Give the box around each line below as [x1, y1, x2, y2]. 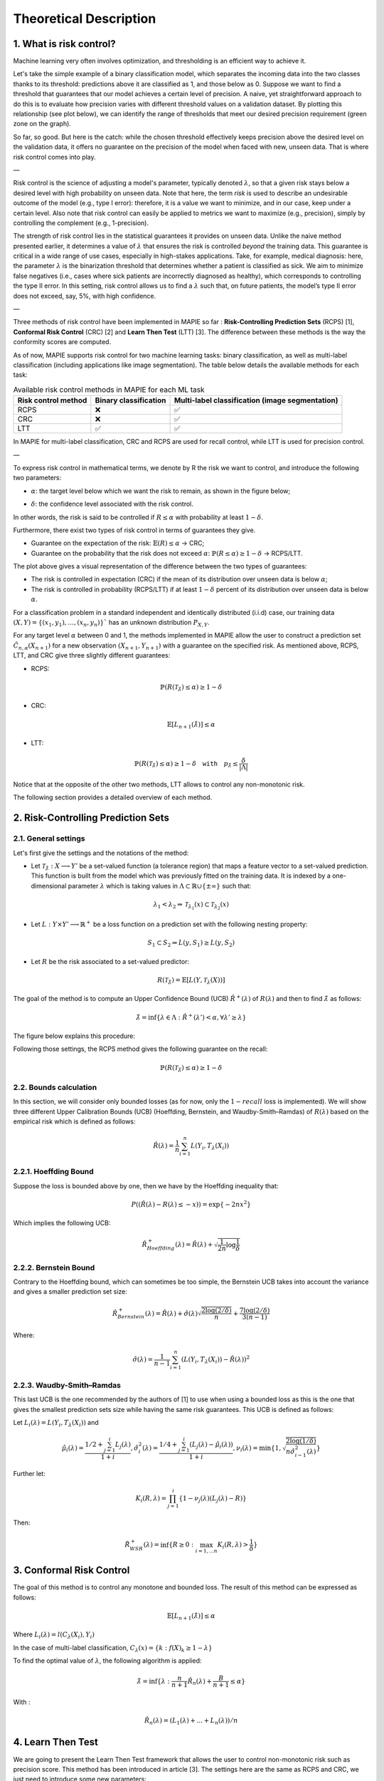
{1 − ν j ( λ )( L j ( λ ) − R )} [178, 1494, 247, 1504]
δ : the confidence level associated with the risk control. [31, 499, 193, 509]
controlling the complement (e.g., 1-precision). [13, 218, 149, 227]
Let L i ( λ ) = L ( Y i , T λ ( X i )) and [13, 1418, 99, 1428]
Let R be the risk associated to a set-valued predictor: [31, 957, 190, 965]
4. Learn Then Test [13, 1736, 99, 1748]
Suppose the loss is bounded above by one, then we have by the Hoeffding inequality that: [13, 1181, 279, 1190]
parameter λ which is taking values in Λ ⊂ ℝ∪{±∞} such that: [68, 881, 252, 890]
